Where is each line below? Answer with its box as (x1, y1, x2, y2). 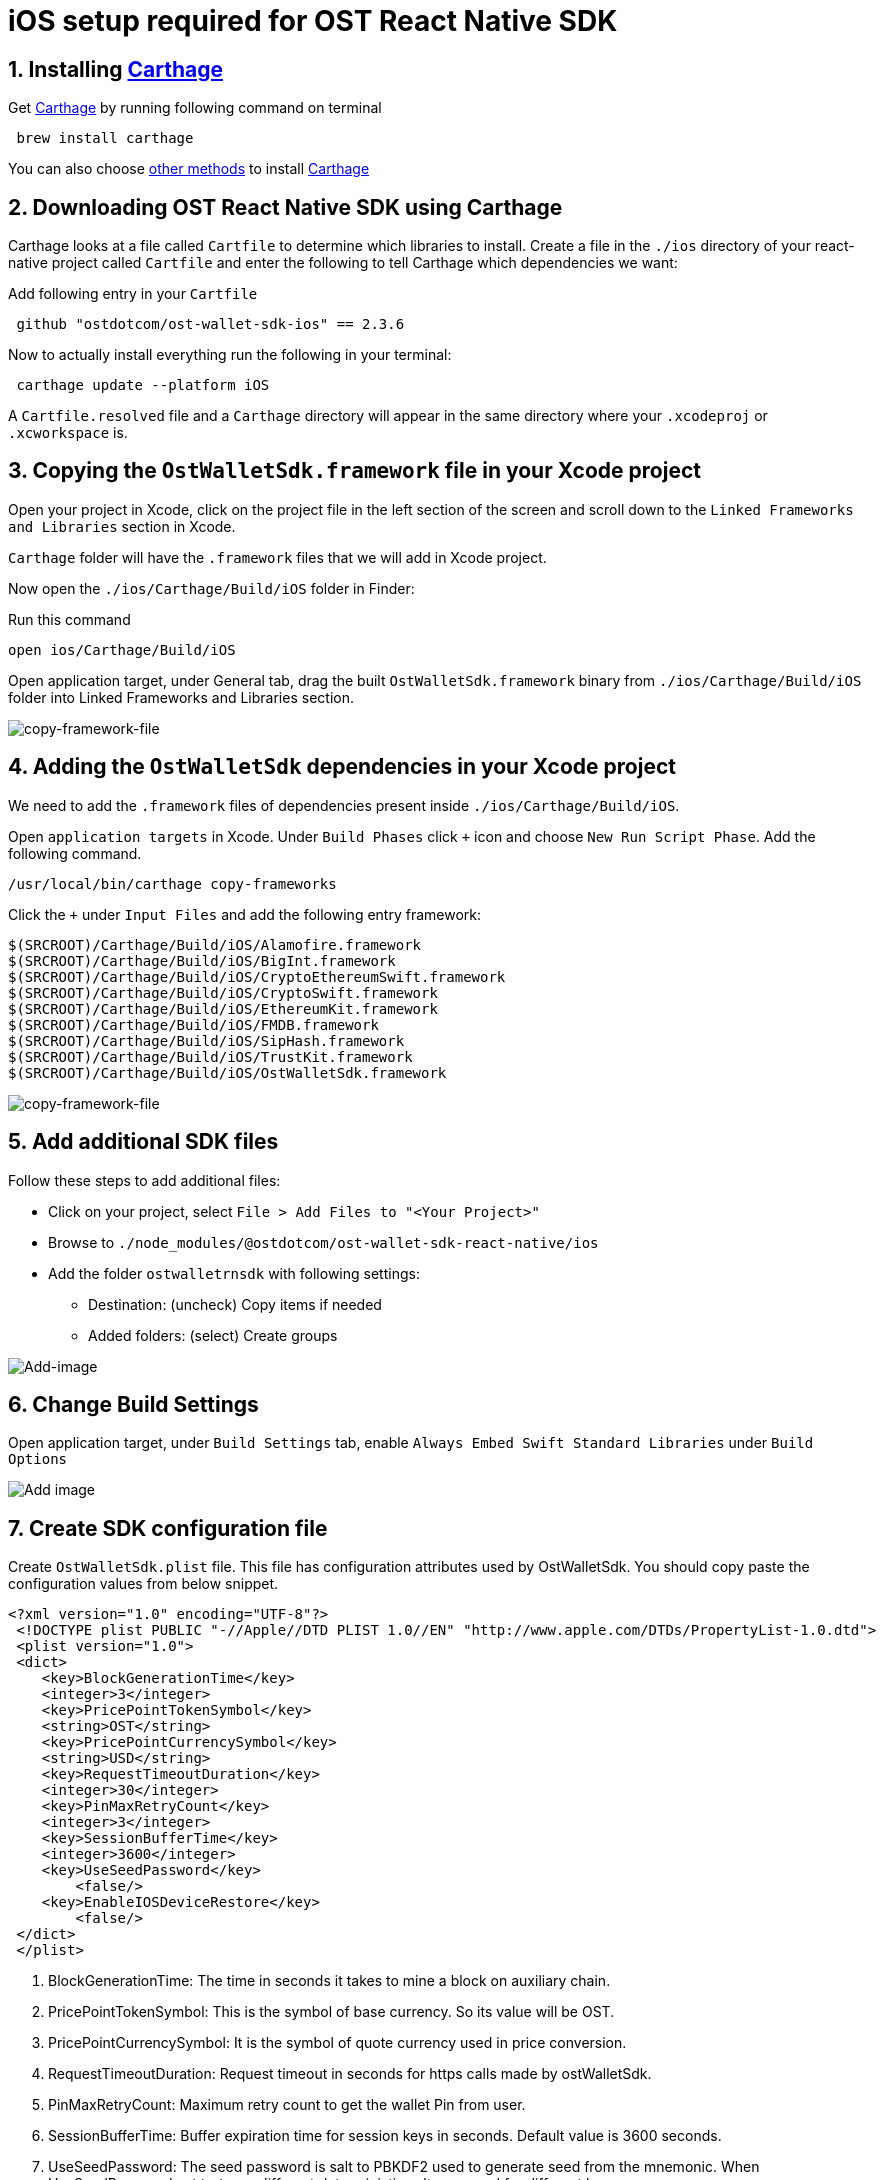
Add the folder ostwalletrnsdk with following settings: (48, 1264, 420, 1282)
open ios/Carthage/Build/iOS (8, 641, 236, 658)
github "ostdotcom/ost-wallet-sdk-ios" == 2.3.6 (16, 316, 405, 333)
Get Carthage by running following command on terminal (8, 99, 382, 117)
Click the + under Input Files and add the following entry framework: (8, 905, 481, 923)
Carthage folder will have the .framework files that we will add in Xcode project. (8, 548, 547, 566)
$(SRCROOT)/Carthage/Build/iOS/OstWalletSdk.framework (8, 1064, 447, 1081)
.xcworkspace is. (8, 424, 128, 442)
